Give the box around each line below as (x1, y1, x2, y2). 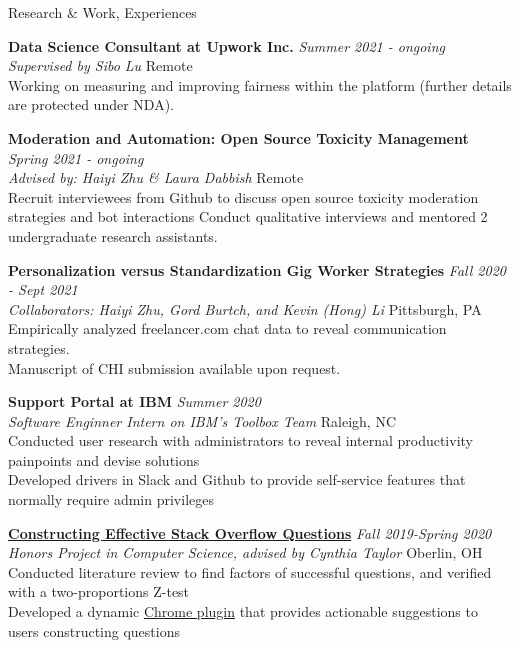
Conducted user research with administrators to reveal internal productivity (8, 430, 473, 451)
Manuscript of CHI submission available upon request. (8, 357, 341, 378)
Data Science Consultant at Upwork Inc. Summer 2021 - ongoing (8, 35, 445, 56)
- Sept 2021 (8, 279, 78, 300)
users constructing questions (8, 620, 180, 641)
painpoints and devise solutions (8, 449, 200, 470)
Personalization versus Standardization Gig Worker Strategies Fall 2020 (8, 259, 506, 280)
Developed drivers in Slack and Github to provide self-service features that (8, 469, 466, 490)
